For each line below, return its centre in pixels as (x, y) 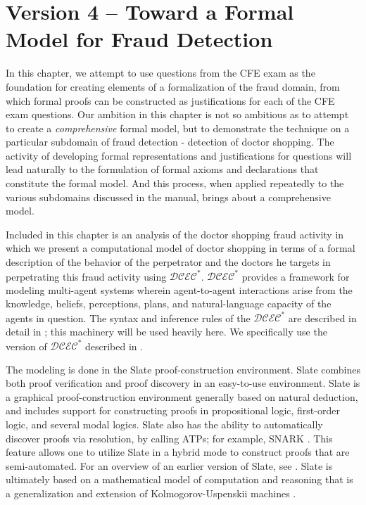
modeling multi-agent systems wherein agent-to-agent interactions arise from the (179, 289)
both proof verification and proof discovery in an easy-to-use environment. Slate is (183, 383)
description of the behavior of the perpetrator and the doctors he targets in (168, 262)
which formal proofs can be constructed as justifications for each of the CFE (170, 100)
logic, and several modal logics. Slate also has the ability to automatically (164, 424)
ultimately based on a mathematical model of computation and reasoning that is (179, 479)
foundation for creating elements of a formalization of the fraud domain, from (173, 86)
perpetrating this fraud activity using (86, 276)
